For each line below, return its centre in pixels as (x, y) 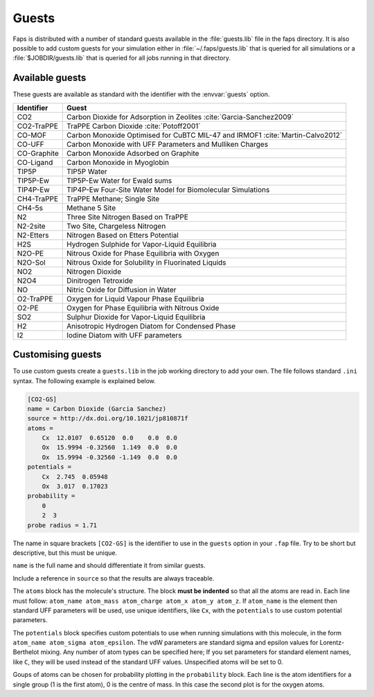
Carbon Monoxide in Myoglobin (118, 162)
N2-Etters (33, 235)
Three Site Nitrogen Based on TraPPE (127, 217)
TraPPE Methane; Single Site (113, 199)
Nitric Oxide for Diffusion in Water (121, 290)
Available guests (50, 78)
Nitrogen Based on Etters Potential (123, 235)
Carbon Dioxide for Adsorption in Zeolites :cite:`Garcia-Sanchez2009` (180, 116)
